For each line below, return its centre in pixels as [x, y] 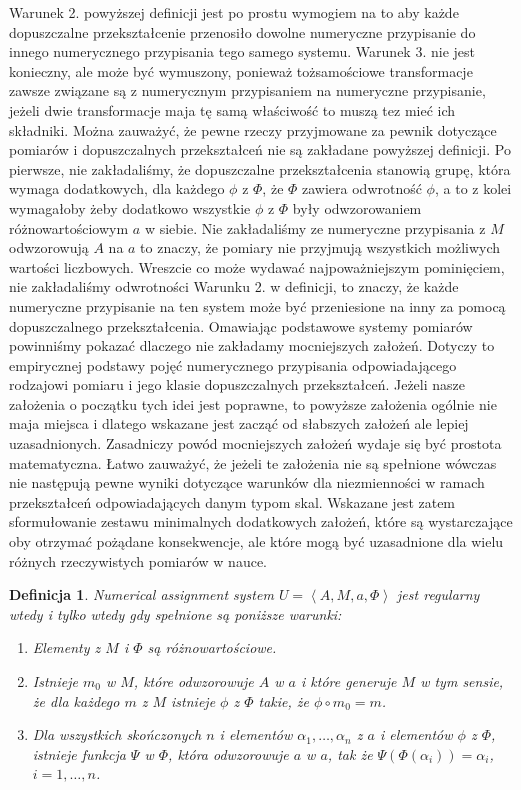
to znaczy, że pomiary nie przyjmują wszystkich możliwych [320, 247]
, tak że [350, 753]
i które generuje [348, 681]
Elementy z [66, 647]
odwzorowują [49, 247]
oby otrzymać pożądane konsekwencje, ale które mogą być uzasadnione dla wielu [256, 541]
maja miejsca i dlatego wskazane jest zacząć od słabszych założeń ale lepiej [239, 423]
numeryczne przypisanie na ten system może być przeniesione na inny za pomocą [257, 305]
